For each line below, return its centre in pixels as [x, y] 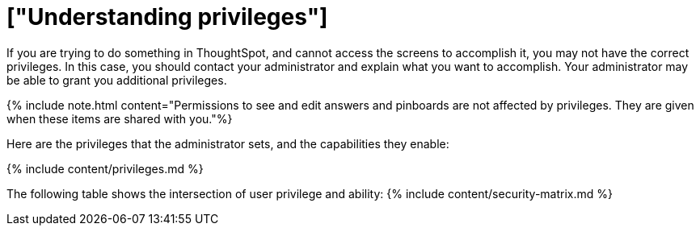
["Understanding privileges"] [167, 17]
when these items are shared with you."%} [120, 118]
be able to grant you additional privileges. [117, 80]
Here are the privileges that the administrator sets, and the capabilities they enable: [228, 143]
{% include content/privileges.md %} [105, 168]
